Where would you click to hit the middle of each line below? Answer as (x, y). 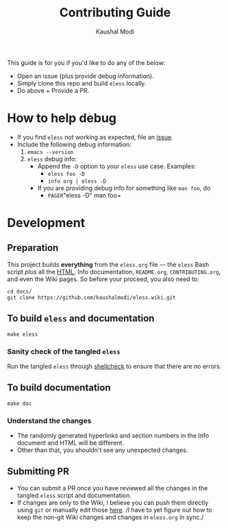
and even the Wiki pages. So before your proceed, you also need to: (103, 279)
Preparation (33, 248)
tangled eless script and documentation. (74, 495)
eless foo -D (66, 174)
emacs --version (50, 152)
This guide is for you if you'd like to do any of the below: (86, 62)
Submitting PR (38, 472)
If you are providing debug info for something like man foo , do (124, 188)
